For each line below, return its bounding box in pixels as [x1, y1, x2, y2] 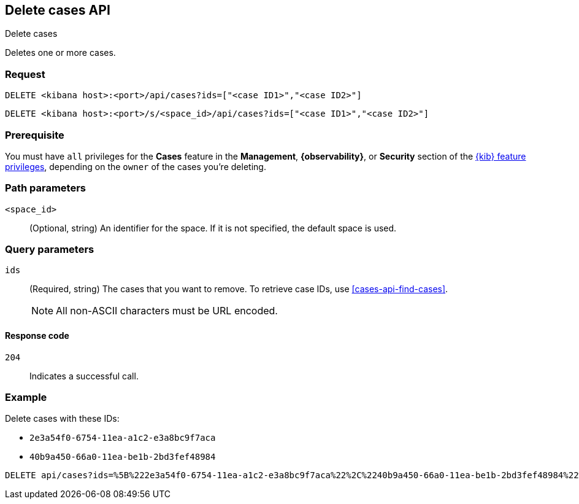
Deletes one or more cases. [5, 47, 116, 58]
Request [5, 68, 45, 80]
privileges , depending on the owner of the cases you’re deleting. [5, 161, 266, 172]
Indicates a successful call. [29, 370, 139, 381]
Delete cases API [5, 2, 110, 18]
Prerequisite [5, 128, 64, 141]
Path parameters [5, 182, 86, 195]
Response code [5, 330, 69, 341]
